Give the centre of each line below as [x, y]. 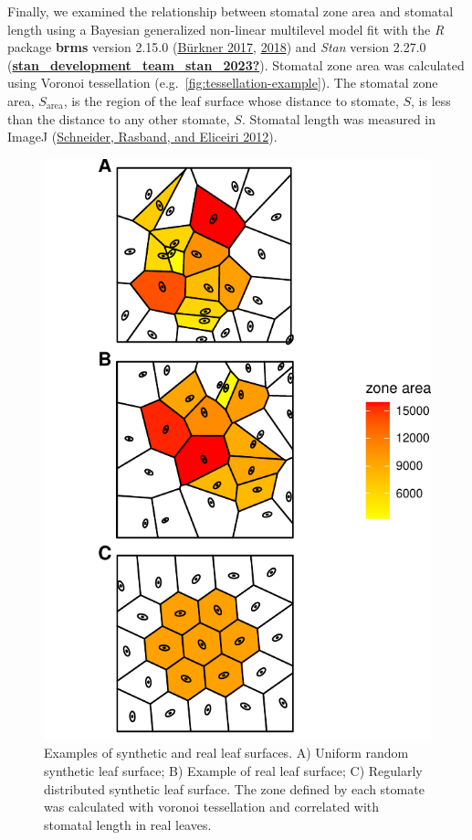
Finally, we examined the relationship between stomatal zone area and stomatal [231, 11]
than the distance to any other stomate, [119, 118]
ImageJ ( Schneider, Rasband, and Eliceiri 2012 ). [142, 137]
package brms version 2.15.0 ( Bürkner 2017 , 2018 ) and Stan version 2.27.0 [217, 47]
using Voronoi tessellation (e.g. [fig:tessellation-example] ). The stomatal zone [223, 83]
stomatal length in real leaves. [128, 824]
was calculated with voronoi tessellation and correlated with [212, 807]
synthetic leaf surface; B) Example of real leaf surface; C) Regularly [233, 770]
